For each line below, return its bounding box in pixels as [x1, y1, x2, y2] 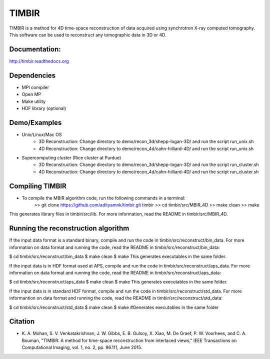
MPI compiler [21, 84, 49, 90]
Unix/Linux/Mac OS [21, 131, 62, 137]
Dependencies [9, 71, 56, 79]
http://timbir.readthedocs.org [9, 58, 69, 64]
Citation [9, 317, 35, 326]
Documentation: [9, 45, 61, 53]
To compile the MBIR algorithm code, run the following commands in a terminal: [21, 195, 186, 201]
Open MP [21, 91, 41, 97]
